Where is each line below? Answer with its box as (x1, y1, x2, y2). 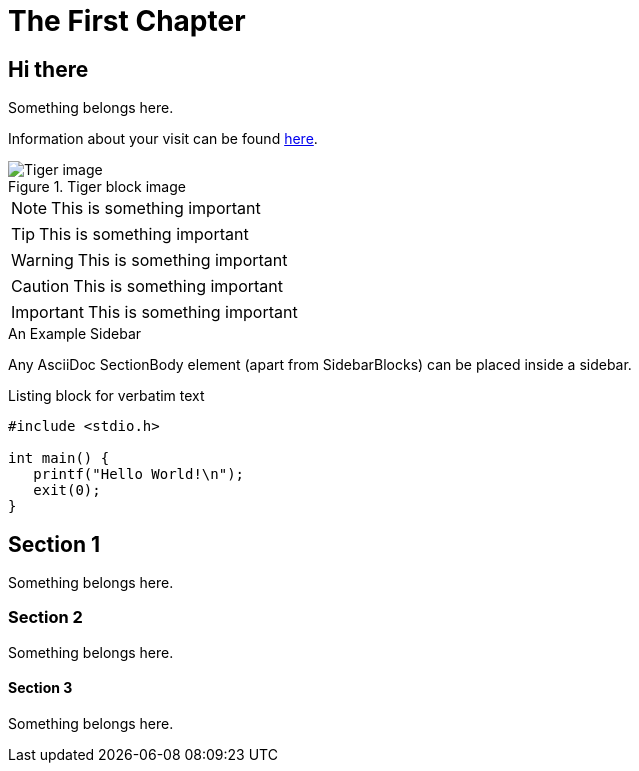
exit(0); (33, 482, 101, 499)
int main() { (8, 450, 110, 467)
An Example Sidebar (8, 325, 142, 343)
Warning (11, 250, 74, 271)
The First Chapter (8, 4, 246, 38)
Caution (11, 276, 70, 297)
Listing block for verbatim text (8, 387, 205, 405)
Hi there (8, 56, 89, 82)
